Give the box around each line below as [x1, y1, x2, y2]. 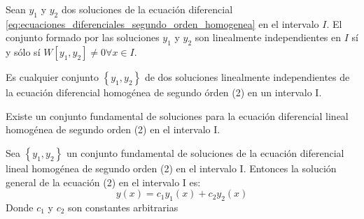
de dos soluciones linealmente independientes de [144, 70, 350, 84]
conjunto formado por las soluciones [6, 30, 160, 45]
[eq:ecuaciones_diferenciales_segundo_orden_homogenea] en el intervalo [6, 16, 319, 31]
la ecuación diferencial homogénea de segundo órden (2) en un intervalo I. [6, 85, 322, 100]
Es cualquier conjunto [6, 70, 99, 84]
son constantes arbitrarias [68, 199, 178, 214]
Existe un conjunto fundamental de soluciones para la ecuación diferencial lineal [6, 108, 349, 123]
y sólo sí [6, 45, 41, 59]
